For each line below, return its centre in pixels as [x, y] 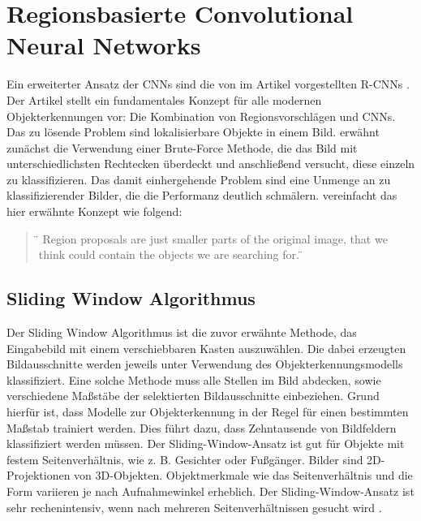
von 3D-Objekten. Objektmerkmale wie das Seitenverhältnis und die [243, 475]
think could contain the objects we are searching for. [169, 254]
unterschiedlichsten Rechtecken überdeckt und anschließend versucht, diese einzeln [211, 164]
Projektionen [39, 475]
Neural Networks [104, 45]
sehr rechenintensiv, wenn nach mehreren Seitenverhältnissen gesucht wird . [194, 507]
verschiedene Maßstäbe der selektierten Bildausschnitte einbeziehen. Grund [193, 396]
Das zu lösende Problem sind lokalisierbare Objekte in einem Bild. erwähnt [193, 132]
